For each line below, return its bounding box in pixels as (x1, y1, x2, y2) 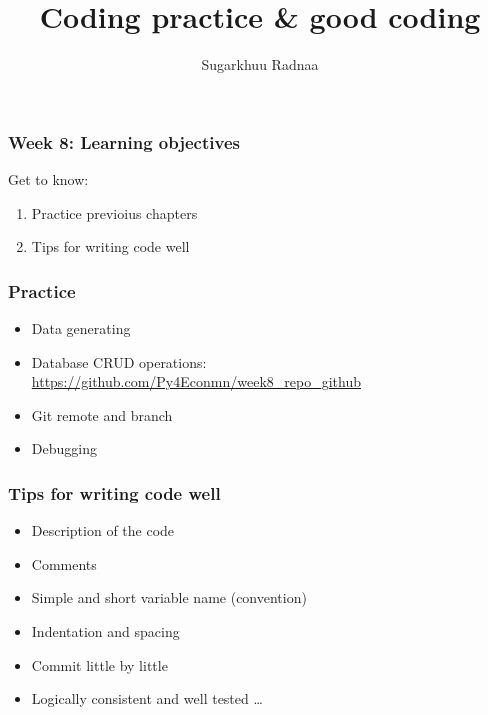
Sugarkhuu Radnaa (201, 54, 319, 75)
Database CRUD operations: (31, 351, 207, 372)
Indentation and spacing (31, 620, 180, 641)
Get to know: (8, 169, 89, 190)
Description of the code (31, 520, 175, 541)
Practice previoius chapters (31, 202, 198, 223)
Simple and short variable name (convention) (31, 587, 307, 608)
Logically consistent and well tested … (31, 688, 263, 709)
